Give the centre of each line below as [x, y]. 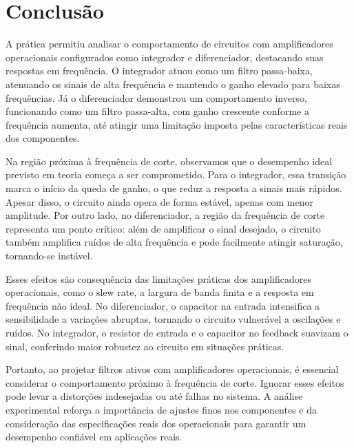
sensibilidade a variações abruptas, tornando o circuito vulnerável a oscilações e [173, 319]
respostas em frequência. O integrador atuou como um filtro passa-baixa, [159, 71]
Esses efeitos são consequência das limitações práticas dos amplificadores [158, 278]
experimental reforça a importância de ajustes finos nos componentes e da [162, 409]
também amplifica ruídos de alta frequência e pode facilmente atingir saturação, [174, 242]
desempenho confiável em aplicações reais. [94, 437]
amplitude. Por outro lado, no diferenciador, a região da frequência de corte [165, 215]
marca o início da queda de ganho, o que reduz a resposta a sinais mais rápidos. [174, 188]
